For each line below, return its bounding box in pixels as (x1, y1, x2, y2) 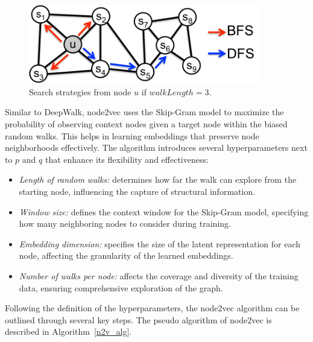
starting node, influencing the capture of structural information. (19, 185, 256, 197)
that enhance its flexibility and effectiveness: (45, 153, 209, 165)
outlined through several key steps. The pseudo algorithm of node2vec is (5, 313, 272, 326)
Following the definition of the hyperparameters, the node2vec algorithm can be (5, 302, 300, 314)
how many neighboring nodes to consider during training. (19, 217, 231, 230)
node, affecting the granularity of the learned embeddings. (19, 249, 233, 262)
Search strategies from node (29, 85, 131, 98)
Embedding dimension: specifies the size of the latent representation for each (19, 237, 301, 250)
